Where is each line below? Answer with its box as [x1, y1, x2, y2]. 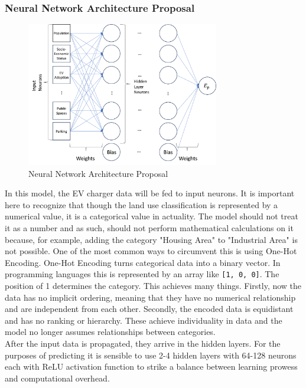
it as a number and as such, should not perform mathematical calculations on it [5, 221, 294, 234]
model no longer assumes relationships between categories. [5, 325, 216, 338]
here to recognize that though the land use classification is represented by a [5, 198, 278, 211]
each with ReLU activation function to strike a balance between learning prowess [5, 360, 298, 373]
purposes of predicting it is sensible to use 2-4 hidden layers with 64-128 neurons [5, 348, 297, 361]
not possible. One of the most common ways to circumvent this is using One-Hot [5, 245, 297, 257]
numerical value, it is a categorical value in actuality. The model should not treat [5, 210, 298, 222]
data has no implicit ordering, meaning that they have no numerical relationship [5, 291, 296, 303]
